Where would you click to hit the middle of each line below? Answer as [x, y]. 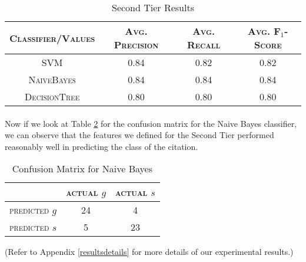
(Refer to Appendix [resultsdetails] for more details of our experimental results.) [149, 252]
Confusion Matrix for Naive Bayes [82, 169]
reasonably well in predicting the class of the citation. [102, 146]
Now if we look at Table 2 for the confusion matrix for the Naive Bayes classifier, [151, 123]
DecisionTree [52, 96]
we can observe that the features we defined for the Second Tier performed [139, 135]
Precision [136, 45]
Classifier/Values [52, 38]
